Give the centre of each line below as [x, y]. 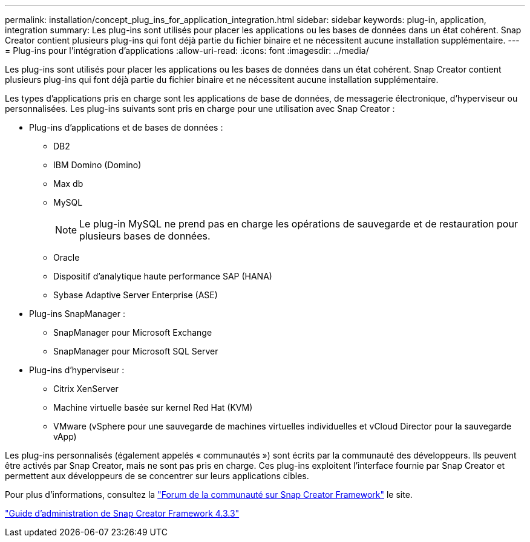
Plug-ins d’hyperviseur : [77, 370]
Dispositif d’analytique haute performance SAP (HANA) [163, 276]
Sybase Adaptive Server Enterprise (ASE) [136, 295]
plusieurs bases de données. [145, 236]
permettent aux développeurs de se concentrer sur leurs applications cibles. [157, 476]
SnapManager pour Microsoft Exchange [133, 332]
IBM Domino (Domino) [97, 165]
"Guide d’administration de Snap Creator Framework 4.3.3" [122, 513]
